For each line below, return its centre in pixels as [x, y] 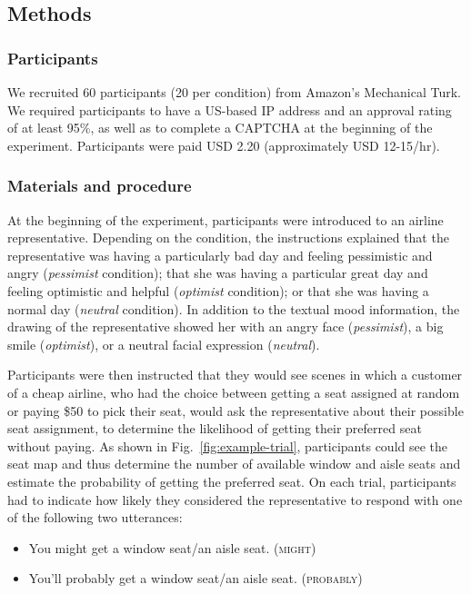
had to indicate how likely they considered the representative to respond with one [235, 499]
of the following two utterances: [95, 517]
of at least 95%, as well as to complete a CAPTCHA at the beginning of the [220, 128]
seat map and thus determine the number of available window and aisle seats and [234, 464]
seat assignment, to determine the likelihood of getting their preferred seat [215, 428]
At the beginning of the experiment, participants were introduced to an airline [225, 219]
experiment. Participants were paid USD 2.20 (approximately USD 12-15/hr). [224, 145]
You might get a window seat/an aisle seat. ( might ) [172, 547]
